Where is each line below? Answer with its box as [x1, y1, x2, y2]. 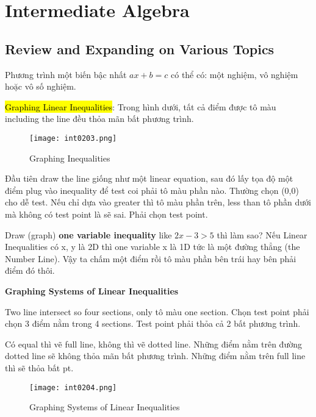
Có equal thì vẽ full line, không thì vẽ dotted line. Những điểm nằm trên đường [5, 337, 302, 350]
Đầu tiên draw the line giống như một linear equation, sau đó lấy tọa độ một [5, 172, 293, 185]
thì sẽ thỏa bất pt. [5, 361, 74, 374]
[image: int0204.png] [29, 383, 117, 392]
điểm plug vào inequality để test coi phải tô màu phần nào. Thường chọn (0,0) [5, 184, 299, 196]
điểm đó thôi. [5, 264, 55, 277]
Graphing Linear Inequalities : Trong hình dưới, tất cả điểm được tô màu [5, 100, 276, 113]
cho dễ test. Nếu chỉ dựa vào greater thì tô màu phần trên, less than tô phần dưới [5, 196, 312, 208]
